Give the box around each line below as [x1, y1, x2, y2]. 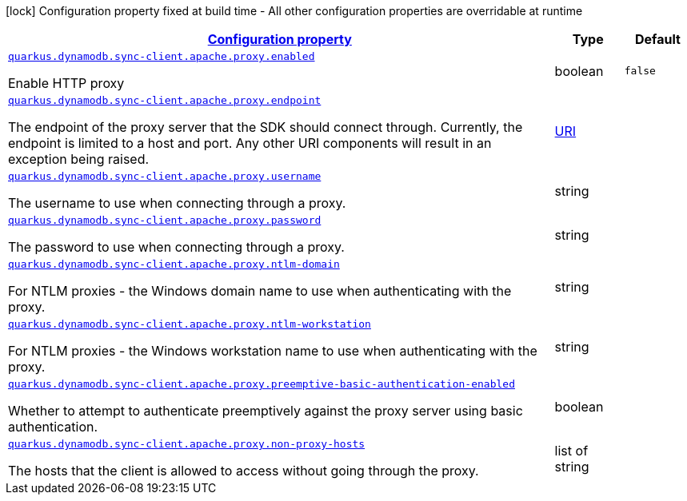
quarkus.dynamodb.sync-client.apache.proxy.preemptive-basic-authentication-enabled [8, 378, 515, 390]
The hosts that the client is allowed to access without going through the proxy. [8, 463, 479, 479]
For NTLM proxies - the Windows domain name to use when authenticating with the [8, 283, 512, 299]
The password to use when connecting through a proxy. [8, 239, 345, 255]
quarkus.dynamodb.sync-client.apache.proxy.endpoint [8, 94, 322, 106]
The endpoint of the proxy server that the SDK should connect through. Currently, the [8, 119, 523, 135]
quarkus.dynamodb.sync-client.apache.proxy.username [8, 170, 322, 182]
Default [634, 31, 681, 47]
